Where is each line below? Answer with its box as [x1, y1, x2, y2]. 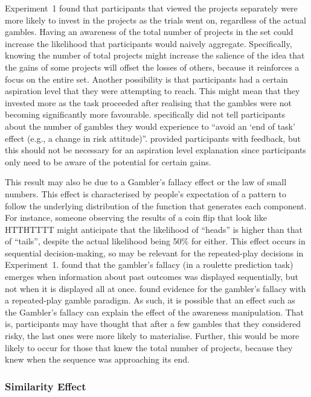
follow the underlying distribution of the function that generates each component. [5, 199, 307, 212]
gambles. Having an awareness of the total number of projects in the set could [5, 25, 293, 38]
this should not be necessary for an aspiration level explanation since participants [5, 144, 306, 156]
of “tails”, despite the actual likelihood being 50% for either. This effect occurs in [5, 235, 306, 247]
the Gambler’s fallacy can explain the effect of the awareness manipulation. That [5, 305, 304, 318]
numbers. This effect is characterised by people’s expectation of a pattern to [5, 187, 287, 200]
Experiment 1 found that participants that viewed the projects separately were [5, 2, 298, 14]
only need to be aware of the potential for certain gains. [5, 155, 211, 168]
